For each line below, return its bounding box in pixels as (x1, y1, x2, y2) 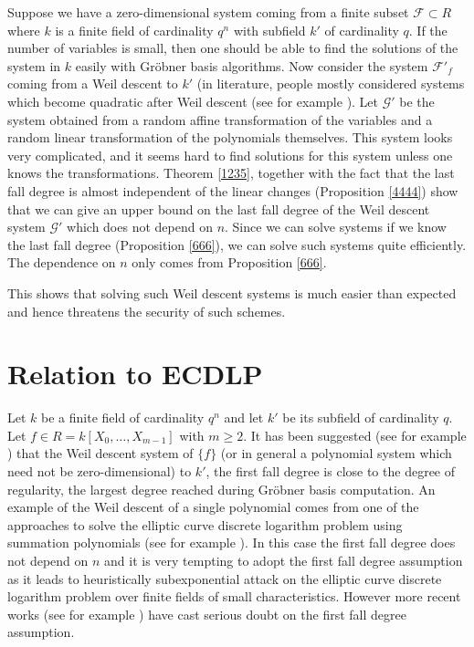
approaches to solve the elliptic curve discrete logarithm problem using (7, 515, 403, 534)
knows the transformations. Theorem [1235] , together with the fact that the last (7, 163, 455, 183)
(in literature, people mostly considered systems (196, 74, 465, 93)
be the (399, 91, 435, 110)
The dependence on (7, 253, 116, 272)
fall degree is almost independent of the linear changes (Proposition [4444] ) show (7, 181, 458, 200)
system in (7, 56, 61, 75)
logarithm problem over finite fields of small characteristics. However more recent (7, 587, 461, 606)
